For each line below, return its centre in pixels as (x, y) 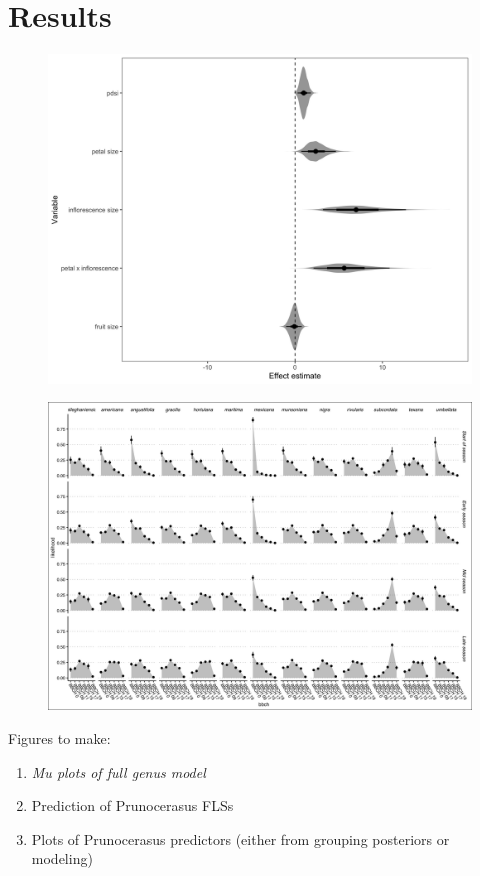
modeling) (62, 858)
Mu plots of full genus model (118, 771)
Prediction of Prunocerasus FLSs (132, 805)
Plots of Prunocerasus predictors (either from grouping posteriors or (240, 838)
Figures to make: (59, 737)
